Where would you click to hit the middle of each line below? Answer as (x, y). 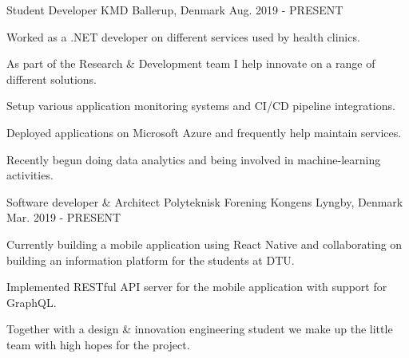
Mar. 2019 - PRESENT (64, 217)
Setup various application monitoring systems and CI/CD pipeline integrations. (201, 106)
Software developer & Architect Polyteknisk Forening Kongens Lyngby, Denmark (205, 201)
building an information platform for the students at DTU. (151, 260)
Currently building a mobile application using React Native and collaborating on (204, 244)
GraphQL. (32, 302)
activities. (30, 175)
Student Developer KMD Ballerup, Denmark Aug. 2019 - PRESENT (175, 10)
